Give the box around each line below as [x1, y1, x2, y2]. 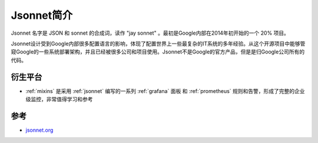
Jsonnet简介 [11, 9, 73, 22]
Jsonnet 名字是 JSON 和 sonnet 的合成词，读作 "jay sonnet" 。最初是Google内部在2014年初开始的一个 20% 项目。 [11, 29, 290, 36]
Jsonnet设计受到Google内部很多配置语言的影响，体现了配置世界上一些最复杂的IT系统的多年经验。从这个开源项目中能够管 [11, 40, 306, 47]
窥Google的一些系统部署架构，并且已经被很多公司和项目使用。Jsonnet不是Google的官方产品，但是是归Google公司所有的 [11, 48, 305, 55]
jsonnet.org [25, 127, 54, 134]
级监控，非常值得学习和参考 [25, 96, 93, 103]
